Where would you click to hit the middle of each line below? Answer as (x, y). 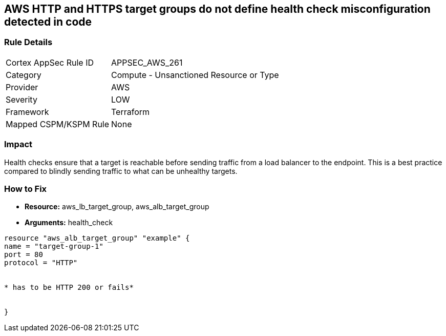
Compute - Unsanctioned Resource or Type (195, 75)
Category (24, 75)
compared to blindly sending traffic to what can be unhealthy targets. (121, 171)
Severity (22, 99)
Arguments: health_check (69, 223)
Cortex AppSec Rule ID (50, 62)
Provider (22, 87)
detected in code (48, 22)
